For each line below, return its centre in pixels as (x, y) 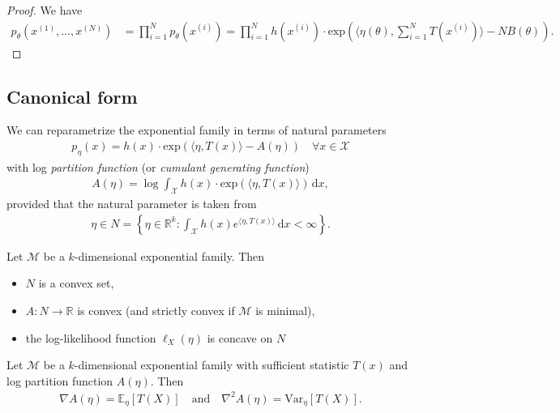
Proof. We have (45, 10)
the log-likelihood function (91, 337)
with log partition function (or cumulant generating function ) (158, 166)
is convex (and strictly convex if (156, 311)
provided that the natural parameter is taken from (132, 204)
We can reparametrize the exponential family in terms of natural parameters (197, 130)
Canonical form (72, 96)
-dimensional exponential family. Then (169, 255)
